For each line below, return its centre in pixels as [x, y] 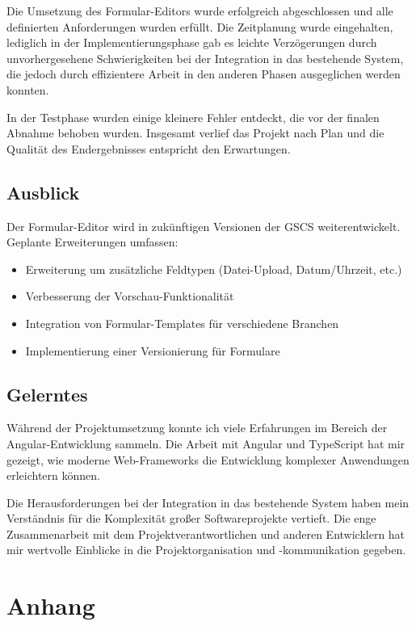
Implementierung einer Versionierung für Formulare [153, 350]
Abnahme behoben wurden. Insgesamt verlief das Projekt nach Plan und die [195, 133]
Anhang [51, 605]
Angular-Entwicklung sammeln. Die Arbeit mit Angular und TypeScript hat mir [206, 443]
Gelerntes [47, 394]
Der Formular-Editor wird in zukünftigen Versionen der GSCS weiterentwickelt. [204, 226]
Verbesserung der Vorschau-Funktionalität [130, 296]
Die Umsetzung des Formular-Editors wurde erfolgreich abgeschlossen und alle [200, 11]
